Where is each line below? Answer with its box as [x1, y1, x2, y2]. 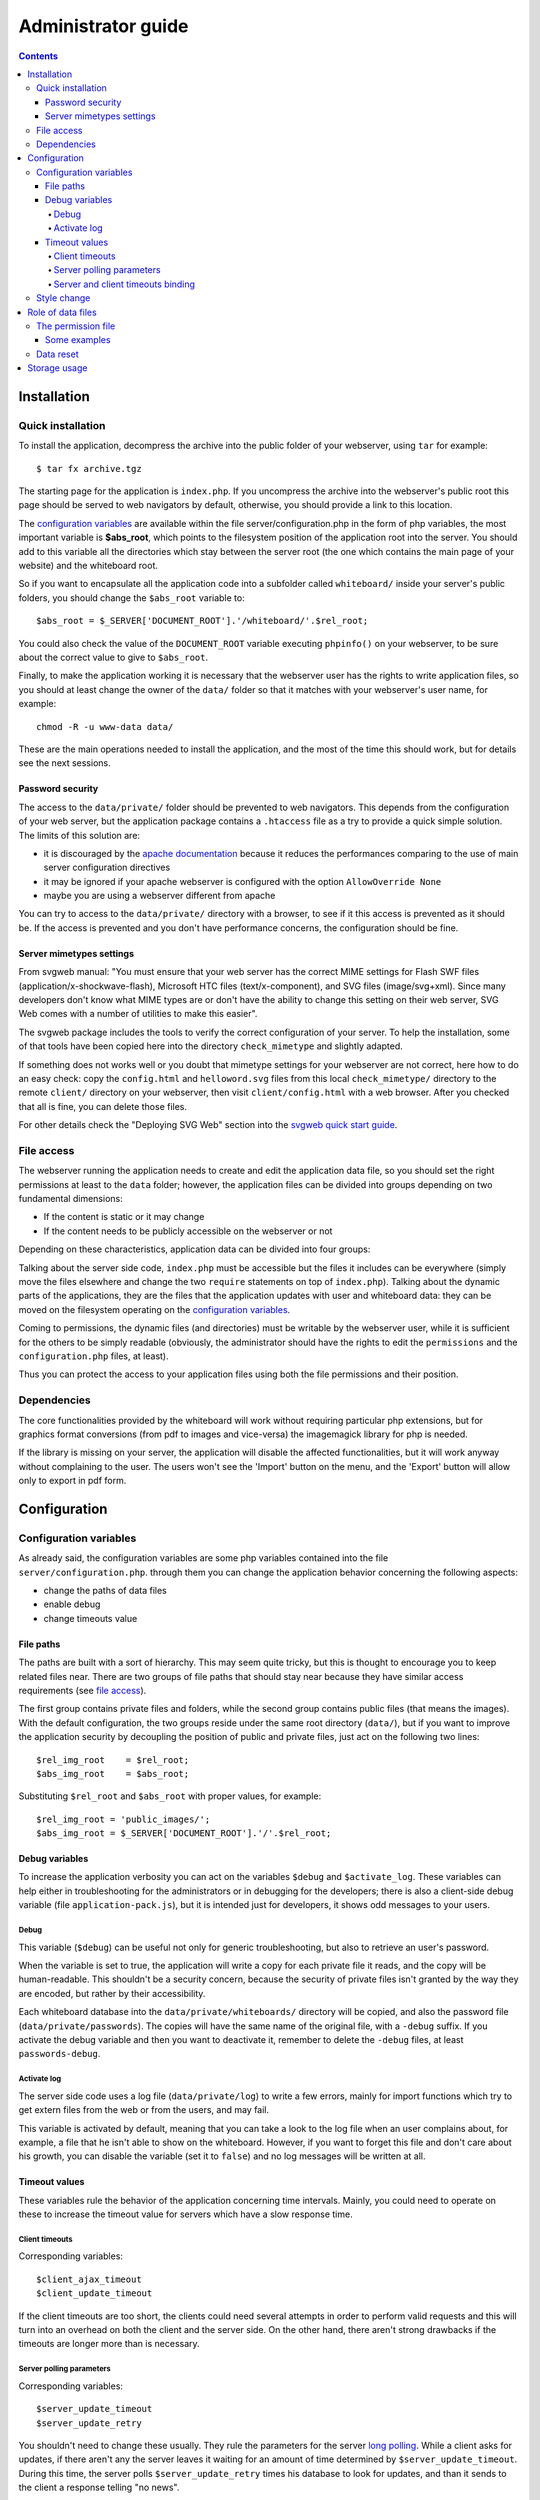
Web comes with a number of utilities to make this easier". [18, 1008, 258, 1020]
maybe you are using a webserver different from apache [43, 890, 276, 902]
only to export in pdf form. [18, 1475, 127, 1487]
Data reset [36, 348, 79, 360]
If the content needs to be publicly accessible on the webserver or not [43, 1225, 333, 1237]
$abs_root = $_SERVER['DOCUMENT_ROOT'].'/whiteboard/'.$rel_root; [36, 615, 369, 627]
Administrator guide [18, 15, 189, 37]
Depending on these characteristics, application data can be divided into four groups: [18, 1243, 371, 1255]
